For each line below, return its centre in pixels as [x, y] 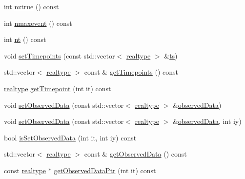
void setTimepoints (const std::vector [60, 55]
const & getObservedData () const [135, 154]
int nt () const [25, 39]
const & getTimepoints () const [131, 72]
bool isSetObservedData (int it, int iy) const [70, 137]
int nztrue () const [31, 6]
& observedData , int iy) [207, 121]
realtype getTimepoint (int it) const [58, 88]
